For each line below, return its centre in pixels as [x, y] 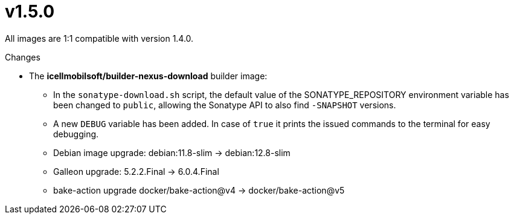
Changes [23, 57]
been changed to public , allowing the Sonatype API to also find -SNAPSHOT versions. [225, 105]
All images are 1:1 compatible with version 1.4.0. [99, 38]
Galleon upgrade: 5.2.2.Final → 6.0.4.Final [136, 171]
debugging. [76, 134]
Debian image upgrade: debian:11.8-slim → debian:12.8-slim [172, 152]
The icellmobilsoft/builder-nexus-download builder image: [148, 76]
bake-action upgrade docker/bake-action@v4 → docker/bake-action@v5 [199, 190]
